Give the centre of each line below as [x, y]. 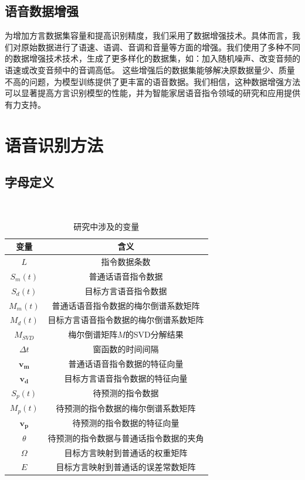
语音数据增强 [42, 11]
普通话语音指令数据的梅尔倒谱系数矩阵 [126, 305]
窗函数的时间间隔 [126, 349]
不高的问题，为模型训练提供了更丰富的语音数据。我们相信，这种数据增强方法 [152, 81]
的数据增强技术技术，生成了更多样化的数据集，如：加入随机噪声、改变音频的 [152, 58]
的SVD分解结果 [154, 334]
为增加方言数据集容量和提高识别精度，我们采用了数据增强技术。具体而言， [148, 35]
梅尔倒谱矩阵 [93, 334]
